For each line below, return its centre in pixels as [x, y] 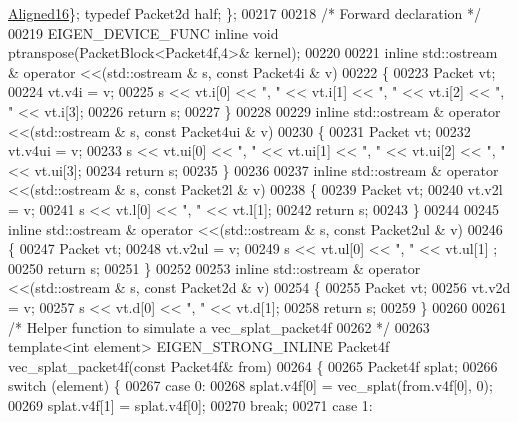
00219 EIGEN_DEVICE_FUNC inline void [143, 32]
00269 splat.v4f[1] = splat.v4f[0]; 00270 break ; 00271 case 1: [190, 404]
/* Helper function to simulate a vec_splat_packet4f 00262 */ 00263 [219, 326]
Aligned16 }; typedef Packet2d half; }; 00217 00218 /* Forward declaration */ [245, 13]
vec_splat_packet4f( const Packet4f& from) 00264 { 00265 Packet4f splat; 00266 [253, 365]
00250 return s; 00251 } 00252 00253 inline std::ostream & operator [214, 267]
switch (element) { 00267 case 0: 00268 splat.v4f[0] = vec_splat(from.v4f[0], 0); [250, 385]
